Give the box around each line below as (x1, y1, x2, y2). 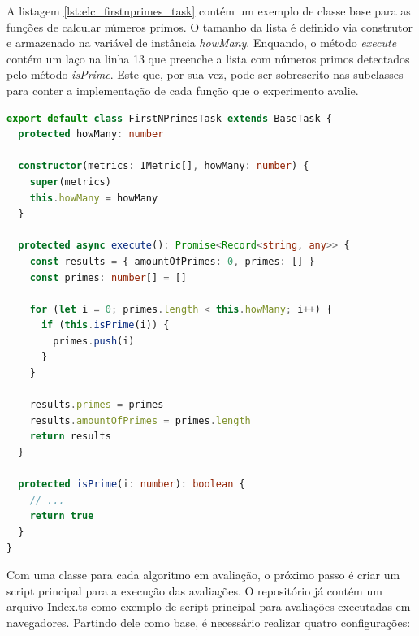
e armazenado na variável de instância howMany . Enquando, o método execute (6, 34, 397, 51)
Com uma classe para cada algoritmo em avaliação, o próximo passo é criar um (6, 566, 400, 583)
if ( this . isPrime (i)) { (41, 319, 170, 331)
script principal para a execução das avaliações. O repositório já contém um (6, 582, 382, 599)
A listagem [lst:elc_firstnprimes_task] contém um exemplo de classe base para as (6, 2, 411, 19)
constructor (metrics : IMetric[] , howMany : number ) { (18, 160, 309, 172)
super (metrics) (29, 175, 111, 188)
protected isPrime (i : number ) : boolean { (18, 478, 245, 491)
